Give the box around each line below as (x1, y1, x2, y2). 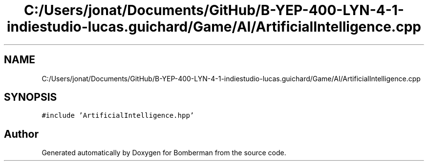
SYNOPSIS (4, 91, 57, 104)
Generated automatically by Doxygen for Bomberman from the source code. (42, 148, 286, 157)
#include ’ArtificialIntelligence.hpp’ (42, 111, 194, 120)
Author (4, 128, 39, 140)
